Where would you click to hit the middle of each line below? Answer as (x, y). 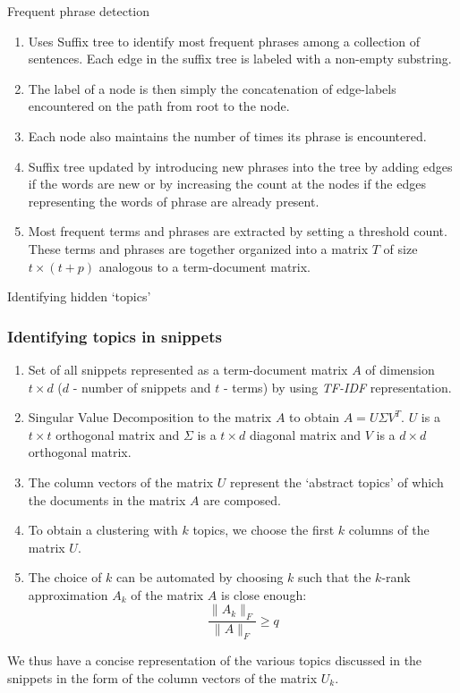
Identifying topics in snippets (115, 336)
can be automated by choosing (200, 577)
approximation (68, 594)
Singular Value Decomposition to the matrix (150, 417)
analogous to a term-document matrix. (204, 266)
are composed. (242, 499)
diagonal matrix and (305, 434)
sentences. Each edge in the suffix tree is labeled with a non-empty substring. (240, 59)
